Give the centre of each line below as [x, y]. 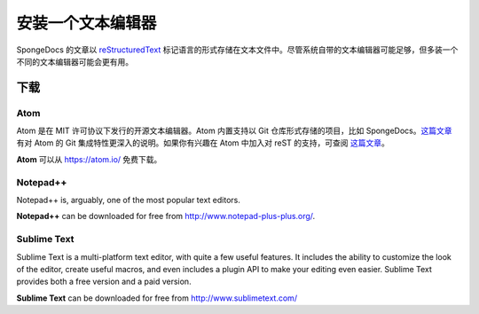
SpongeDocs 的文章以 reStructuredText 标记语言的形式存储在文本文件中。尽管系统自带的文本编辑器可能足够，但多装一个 [237, 50]
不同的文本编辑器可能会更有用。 [75, 61]
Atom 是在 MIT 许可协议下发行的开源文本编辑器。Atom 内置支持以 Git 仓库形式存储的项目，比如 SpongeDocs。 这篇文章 [234, 131]
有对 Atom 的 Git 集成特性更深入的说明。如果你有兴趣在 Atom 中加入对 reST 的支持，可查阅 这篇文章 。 [203, 143]
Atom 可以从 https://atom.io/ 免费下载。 [89, 159]
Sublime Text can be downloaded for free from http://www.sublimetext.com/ [157, 298]
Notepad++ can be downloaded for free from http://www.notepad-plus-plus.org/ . [166, 216]
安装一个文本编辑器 [86, 23]
